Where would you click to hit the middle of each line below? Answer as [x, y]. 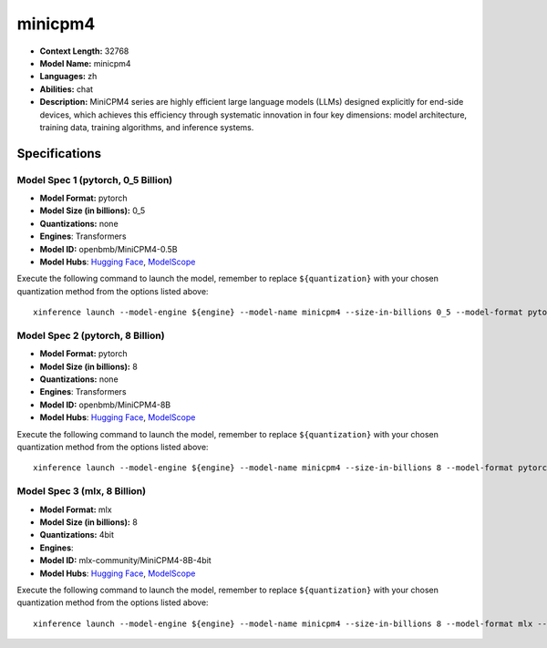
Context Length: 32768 [84, 51]
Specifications [59, 154]
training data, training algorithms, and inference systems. [147, 127]
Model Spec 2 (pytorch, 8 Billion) [91, 335]
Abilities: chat [67, 89]
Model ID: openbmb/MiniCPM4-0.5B [108, 249]
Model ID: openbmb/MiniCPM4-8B [105, 405]
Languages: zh [68, 77]
